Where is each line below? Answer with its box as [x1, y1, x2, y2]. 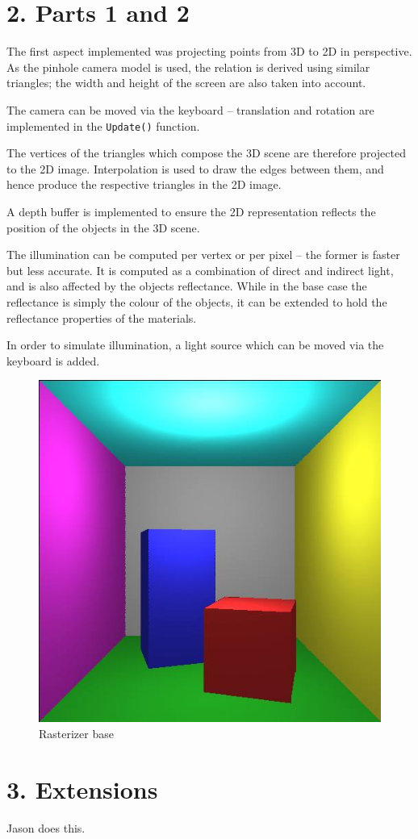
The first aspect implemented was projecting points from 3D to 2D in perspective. [6, 43, 412, 60]
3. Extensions [6, 772, 158, 805]
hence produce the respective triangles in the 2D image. [6, 176, 282, 193]
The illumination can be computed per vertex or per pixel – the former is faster [6, 246, 400, 263]
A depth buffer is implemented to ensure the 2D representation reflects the [6, 202, 376, 219]
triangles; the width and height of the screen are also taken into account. [6, 74, 366, 91]
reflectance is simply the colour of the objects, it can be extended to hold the [6, 293, 387, 310]
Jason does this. [6, 819, 86, 836]
